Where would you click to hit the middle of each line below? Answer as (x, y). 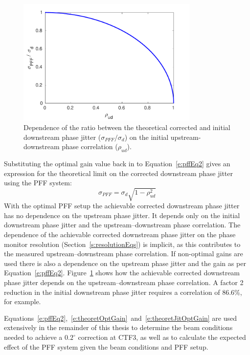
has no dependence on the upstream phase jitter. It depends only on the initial (122, 215)
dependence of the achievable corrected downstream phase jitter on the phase (120, 234)
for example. (23, 301)
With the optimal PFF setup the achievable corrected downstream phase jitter (122, 206)
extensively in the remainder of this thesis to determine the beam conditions (118, 327)
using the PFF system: (38, 183)
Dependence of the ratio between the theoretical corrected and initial (127, 127)
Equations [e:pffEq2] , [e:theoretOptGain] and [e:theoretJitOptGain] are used (121, 318)
